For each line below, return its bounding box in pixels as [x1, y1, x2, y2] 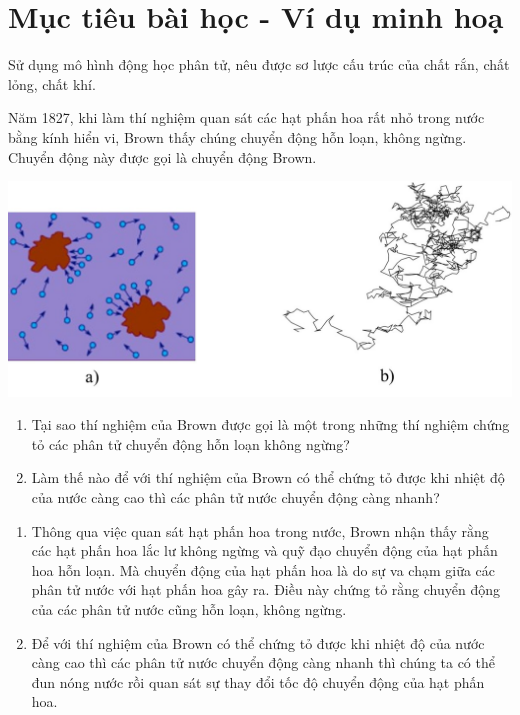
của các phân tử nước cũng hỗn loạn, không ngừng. [31, 599, 347, 620]
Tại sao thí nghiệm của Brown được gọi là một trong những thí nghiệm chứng [31, 414, 510, 435]
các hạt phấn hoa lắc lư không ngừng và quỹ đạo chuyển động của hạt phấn [31, 540, 498, 561]
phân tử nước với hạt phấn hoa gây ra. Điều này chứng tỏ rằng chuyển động [31, 579, 500, 600]
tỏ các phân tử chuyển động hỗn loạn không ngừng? [31, 433, 350, 454]
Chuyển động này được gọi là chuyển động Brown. [8, 146, 317, 167]
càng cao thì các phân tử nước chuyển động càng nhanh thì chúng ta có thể [31, 652, 495, 673]
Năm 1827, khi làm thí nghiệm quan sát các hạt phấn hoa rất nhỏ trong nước [8, 107, 485, 128]
